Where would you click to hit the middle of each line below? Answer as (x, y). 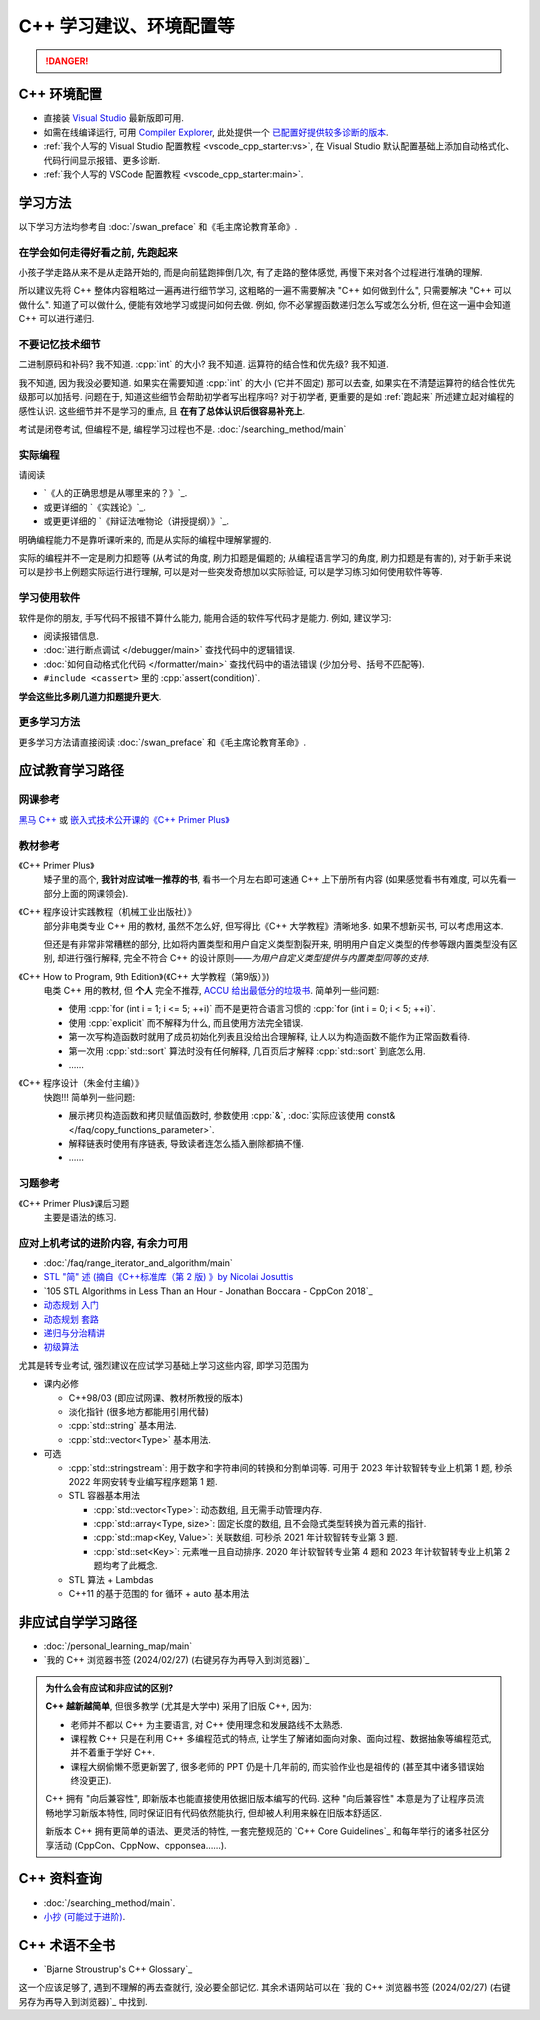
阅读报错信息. (71, 636)
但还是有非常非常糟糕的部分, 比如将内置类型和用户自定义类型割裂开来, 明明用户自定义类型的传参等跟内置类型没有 (276, 944)
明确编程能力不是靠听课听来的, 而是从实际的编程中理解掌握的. (145, 539)
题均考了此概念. (126, 1566)
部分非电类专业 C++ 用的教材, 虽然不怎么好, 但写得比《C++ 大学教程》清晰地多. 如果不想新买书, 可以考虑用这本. (273, 926)
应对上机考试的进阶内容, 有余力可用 (103, 1243)
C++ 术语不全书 (67, 1945)
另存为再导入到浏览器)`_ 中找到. (83, 2001)
